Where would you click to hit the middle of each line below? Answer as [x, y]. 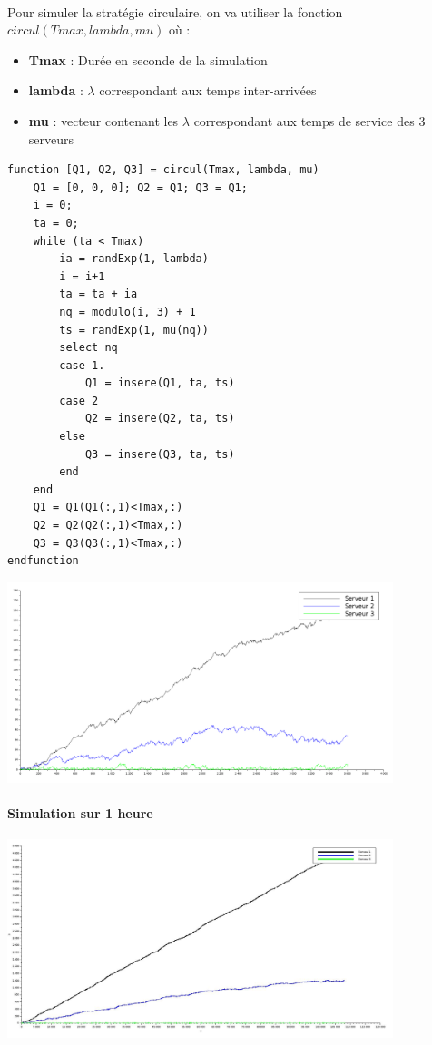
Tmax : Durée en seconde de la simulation [148, 59]
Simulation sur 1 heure [80, 812]
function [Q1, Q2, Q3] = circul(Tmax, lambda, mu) [163, 170]
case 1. [82, 365]
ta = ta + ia [98, 294]
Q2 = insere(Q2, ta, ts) [160, 419]
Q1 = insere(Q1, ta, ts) [160, 383]
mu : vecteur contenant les [103, 120]
